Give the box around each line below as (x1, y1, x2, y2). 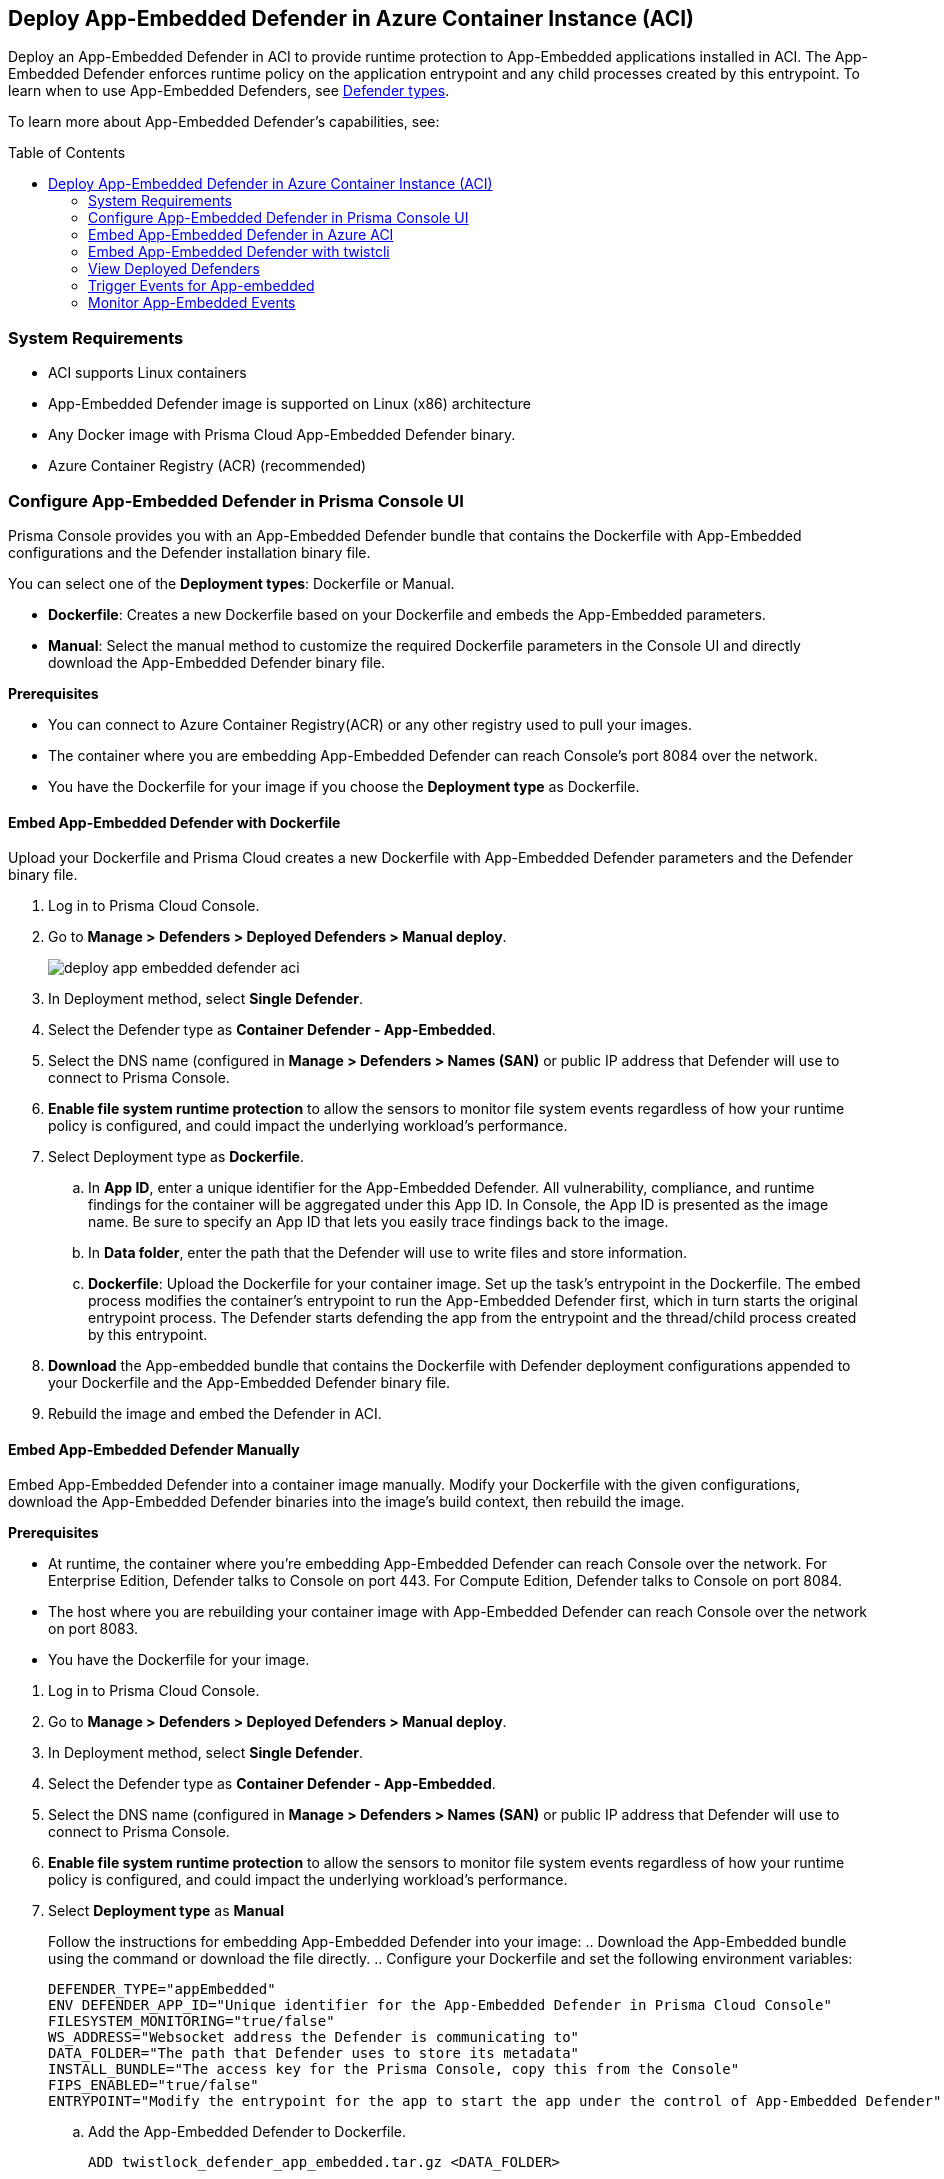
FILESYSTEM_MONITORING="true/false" (48, 2013, 335, 2030)
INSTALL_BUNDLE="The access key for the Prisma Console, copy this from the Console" (48, 2061, 740, 2078)
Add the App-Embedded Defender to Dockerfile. (88, 2123, 407, 2141)
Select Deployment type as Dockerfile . (48, 1148, 304, 1166)
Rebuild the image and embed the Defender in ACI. (48, 1405, 382, 1423)
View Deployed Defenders (88, 260, 260, 278)
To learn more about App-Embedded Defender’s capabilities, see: (8, 113, 440, 131)
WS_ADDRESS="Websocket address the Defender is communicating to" (48, 2029, 580, 2046)
